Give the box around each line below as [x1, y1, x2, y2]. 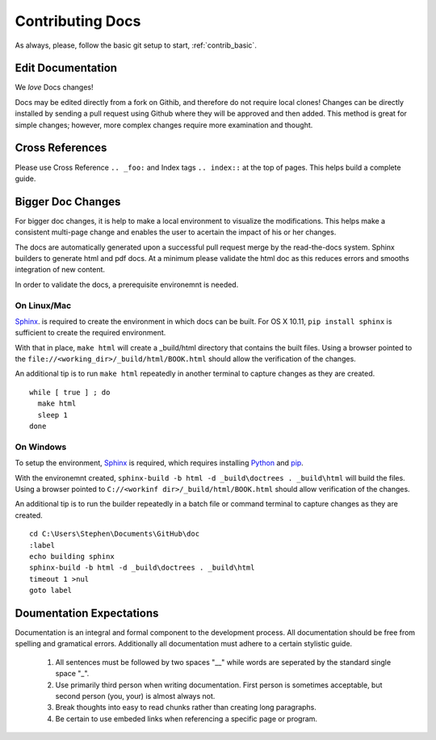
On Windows [15, 441, 67, 452]
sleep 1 [37, 410, 68, 419]
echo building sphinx [29, 552, 115, 561]
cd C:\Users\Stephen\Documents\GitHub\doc [29, 529, 200, 539]
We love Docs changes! [15, 82, 94, 92]
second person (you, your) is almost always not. [55, 691, 216, 700]
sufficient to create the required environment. [15, 328, 166, 338]
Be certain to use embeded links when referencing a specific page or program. [55, 713, 318, 723]
